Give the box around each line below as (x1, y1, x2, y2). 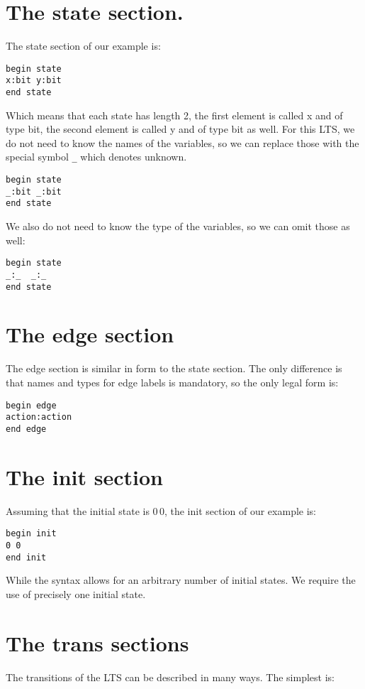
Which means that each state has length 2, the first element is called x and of (6, 107, 343, 122)
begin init (6, 528, 57, 539)
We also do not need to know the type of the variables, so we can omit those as (6, 219, 350, 234)
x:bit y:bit (6, 75, 62, 86)
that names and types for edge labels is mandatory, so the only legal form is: (6, 374, 339, 389)
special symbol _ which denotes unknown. (6, 149, 187, 164)
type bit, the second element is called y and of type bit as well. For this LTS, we (6, 121, 355, 136)
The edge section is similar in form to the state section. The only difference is (6, 361, 342, 376)
